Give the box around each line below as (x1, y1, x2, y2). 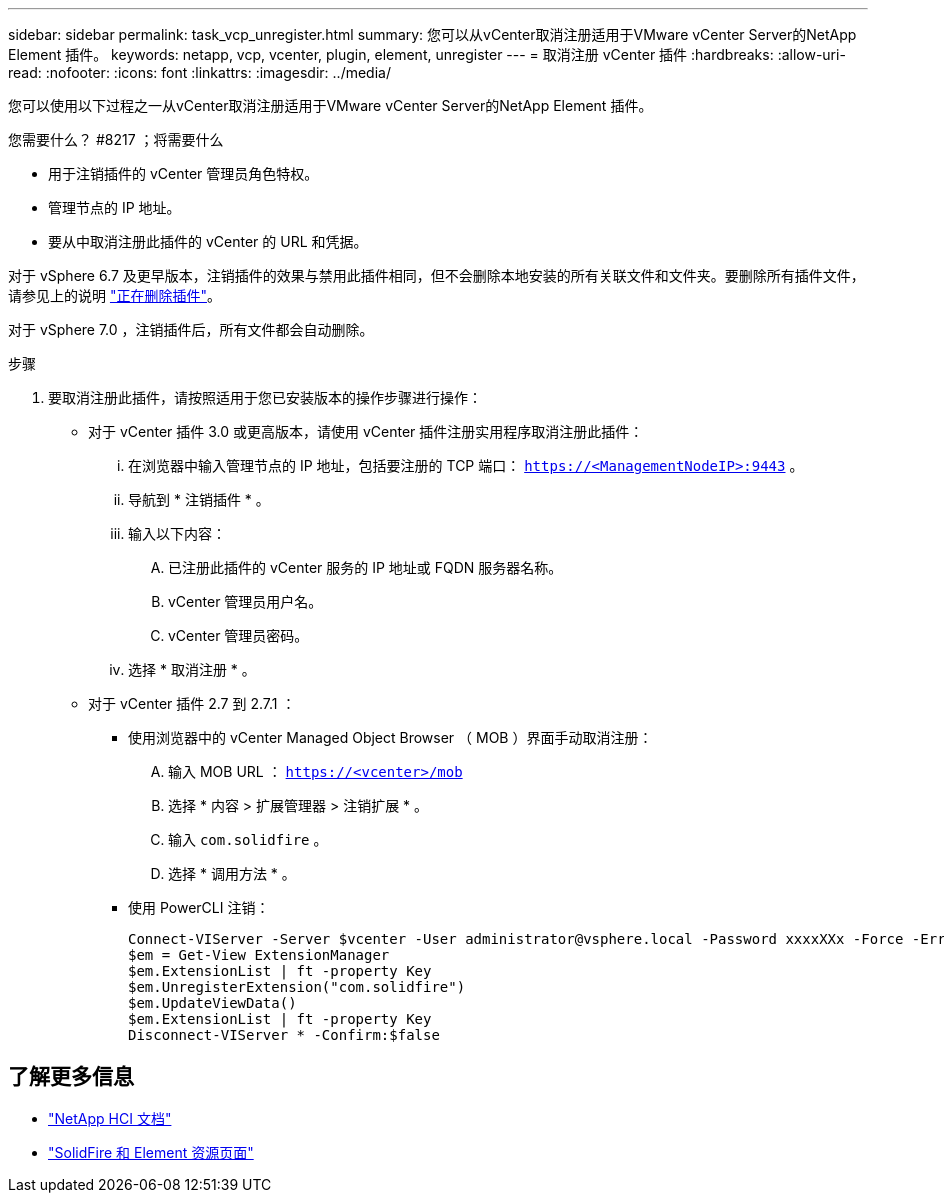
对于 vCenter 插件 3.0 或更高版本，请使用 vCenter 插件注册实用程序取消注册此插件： (88, 423, 644, 440)
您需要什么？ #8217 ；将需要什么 (8, 131, 224, 148)
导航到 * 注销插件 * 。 (128, 491, 270, 508)
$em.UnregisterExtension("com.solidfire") (128, 979, 466, 995)
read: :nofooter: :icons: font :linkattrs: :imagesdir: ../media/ (8, 64, 391, 81)
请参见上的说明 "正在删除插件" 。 (8, 287, 221, 304)
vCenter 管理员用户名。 (168, 593, 323, 610)
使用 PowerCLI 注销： (128, 899, 270, 916)
